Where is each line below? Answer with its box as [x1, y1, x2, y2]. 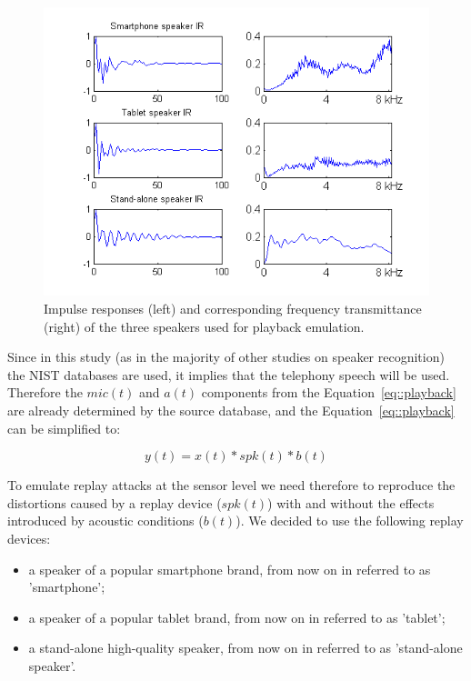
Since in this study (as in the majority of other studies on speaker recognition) [7, 347, 445, 366]
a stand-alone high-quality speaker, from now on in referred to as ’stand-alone [28, 638, 463, 657]
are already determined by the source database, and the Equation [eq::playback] [7, 400, 455, 419]
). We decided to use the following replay [235, 511, 464, 530]
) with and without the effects [267, 493, 435, 512]
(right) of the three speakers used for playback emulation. [44, 316, 365, 335]
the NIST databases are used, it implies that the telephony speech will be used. [7, 365, 450, 384]
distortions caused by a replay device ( [7, 493, 222, 512]
